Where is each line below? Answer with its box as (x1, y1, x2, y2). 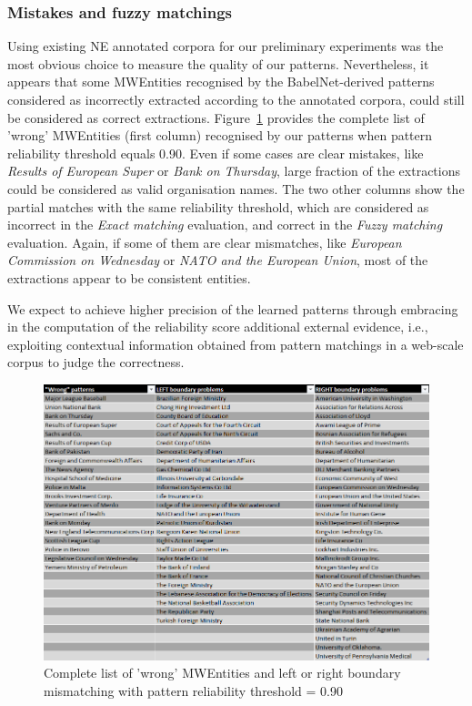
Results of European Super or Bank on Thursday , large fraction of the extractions (7, 161, 461, 180)
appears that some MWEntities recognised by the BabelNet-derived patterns (7, 72, 435, 91)
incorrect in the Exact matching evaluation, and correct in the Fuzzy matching (7, 215, 443, 234)
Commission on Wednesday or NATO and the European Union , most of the (7, 251, 428, 270)
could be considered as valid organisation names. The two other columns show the (7, 179, 465, 198)
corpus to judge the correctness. (7, 353, 185, 372)
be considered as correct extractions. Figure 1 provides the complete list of (7, 107, 425, 127)
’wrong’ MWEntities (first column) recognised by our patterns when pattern (7, 126, 433, 145)
